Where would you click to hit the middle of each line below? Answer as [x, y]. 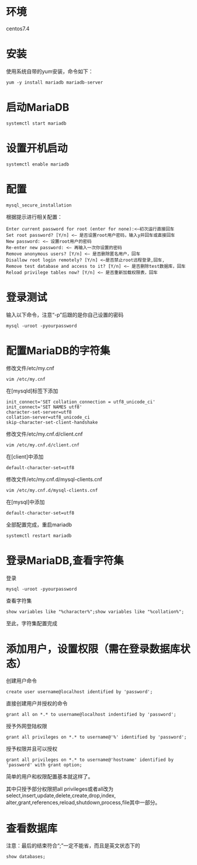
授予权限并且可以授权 [32, 749]
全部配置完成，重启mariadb [39, 525]
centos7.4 [18, 28]
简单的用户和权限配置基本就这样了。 [50, 777]
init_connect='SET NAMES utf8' [44, 407]
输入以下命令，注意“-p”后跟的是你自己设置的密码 [65, 315]
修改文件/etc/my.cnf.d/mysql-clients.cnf [54, 479]
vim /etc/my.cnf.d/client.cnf [43, 445]
